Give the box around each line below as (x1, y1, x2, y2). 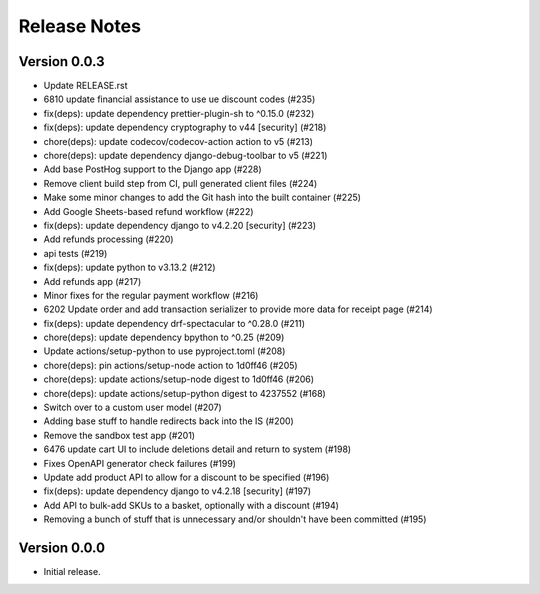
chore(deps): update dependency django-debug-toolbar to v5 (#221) (43, 150, 328, 162)
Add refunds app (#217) (43, 275, 142, 287)
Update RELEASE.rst (43, 80, 129, 92)
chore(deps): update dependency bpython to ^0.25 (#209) (43, 331, 285, 344)
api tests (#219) (43, 247, 108, 259)
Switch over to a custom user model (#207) (43, 401, 222, 414)
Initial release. (43, 566, 101, 578)
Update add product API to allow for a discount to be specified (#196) (43, 471, 330, 483)
